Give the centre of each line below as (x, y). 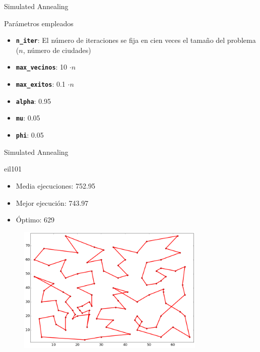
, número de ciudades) (57, 50)
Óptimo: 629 (35, 220)
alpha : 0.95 (34, 101)
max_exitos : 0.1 (41, 84)
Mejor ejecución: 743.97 (52, 202)
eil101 (13, 169)
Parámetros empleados (39, 23)
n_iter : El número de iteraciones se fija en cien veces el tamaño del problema (136, 40)
